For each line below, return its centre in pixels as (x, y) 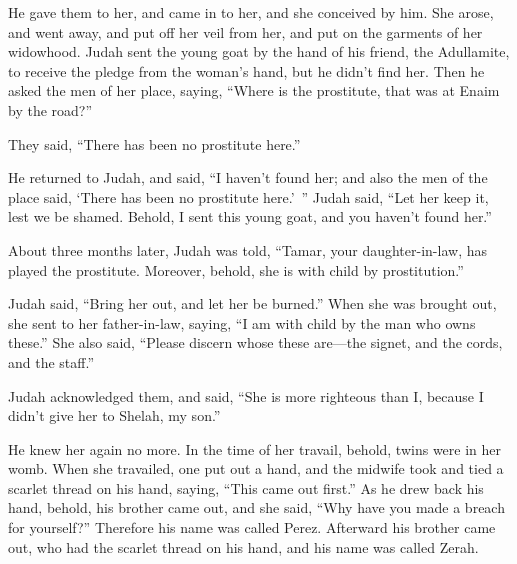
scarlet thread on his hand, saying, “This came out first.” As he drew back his (246, 487)
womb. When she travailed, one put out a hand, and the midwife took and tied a (256, 468)
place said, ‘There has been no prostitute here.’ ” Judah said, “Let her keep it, (248, 196)
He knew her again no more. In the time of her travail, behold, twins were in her (255, 448)
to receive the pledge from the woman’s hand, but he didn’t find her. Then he (246, 70)
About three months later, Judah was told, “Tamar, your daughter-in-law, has (247, 249)
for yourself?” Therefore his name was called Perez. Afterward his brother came (252, 527)
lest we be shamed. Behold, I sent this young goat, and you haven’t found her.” (250, 216)
